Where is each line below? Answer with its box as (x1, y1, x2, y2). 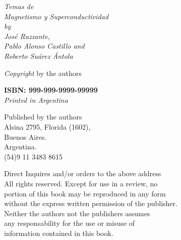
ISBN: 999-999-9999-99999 (4, 85, 98, 95)
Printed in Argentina (4, 94, 68, 105)
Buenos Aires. (4, 131, 47, 142)
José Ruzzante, (4, 30, 50, 41)
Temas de (4, 1, 34, 11)
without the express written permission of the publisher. (4, 198, 177, 209)
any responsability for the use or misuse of (4, 218, 135, 228)
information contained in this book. (4, 227, 113, 238)
